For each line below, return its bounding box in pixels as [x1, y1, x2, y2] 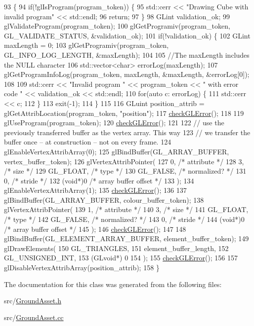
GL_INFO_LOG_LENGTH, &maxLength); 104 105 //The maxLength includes [4, 49, 250, 60]
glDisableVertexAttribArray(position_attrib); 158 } [4, 262, 160, 273]
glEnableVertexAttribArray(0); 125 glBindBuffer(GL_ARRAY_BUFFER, [4, 146, 229, 156]
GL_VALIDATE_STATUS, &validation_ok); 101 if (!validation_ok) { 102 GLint [4, 30, 251, 40]
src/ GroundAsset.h [4, 295, 61, 306]
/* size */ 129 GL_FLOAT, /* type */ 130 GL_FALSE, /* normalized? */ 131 [4, 166, 247, 176]
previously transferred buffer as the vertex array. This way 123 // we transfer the [4, 127, 251, 137]
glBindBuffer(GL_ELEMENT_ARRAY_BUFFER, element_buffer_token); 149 [4, 233, 249, 244]
